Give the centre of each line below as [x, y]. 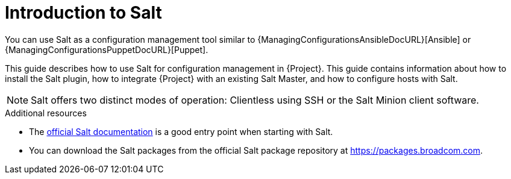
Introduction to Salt [83, 13]
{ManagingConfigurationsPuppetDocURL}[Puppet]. [107, 49]
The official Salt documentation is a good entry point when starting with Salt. [181, 131]
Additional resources [46, 113]
